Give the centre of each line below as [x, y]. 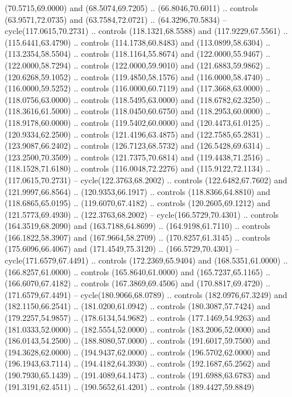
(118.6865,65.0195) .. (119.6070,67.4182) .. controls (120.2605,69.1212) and [138, 203]
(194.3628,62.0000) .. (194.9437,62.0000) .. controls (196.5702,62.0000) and [138, 352]
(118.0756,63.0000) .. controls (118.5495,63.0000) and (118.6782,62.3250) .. [138, 99]
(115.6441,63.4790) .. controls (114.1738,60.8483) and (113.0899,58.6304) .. [138, 42]
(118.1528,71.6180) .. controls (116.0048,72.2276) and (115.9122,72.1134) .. [138, 168]
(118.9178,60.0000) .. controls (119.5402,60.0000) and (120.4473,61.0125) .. [138, 122]
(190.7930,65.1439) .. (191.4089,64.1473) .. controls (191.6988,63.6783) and [138, 375]
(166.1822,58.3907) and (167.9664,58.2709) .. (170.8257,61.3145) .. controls [138, 237]
